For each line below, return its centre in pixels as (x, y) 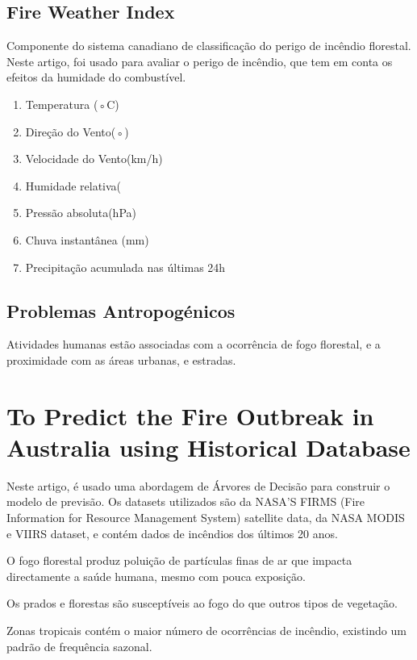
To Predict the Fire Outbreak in (190, 415)
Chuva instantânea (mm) (87, 239)
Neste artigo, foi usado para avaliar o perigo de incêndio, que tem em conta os (200, 61)
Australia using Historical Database (208, 447)
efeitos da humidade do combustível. (96, 77)
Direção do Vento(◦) (77, 131)
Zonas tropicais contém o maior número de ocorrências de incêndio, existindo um (206, 630)
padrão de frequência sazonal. (79, 646)
